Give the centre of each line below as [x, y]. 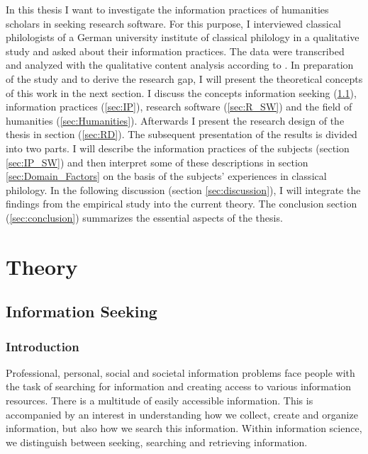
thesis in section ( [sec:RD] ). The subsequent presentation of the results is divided [182, 134]
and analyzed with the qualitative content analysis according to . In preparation [180, 65]
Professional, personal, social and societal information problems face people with [180, 372]
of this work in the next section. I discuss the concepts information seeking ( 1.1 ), [181, 92]
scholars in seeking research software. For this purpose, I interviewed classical [173, 23]
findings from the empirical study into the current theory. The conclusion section [182, 204]
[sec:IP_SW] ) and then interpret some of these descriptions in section [157, 162]
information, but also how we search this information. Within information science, [184, 428]
